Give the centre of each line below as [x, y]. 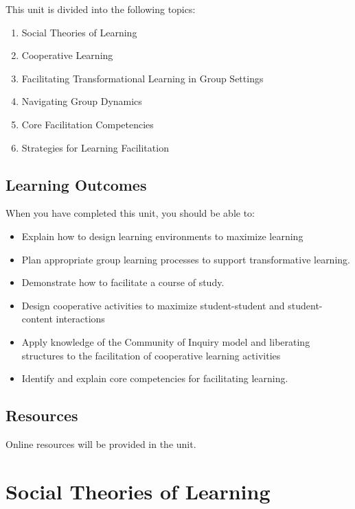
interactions [80, 319]
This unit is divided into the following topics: [101, 9]
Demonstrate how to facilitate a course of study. [123, 282]
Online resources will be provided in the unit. [101, 443]
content [37, 319]
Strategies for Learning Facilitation [95, 147]
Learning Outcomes [76, 184]
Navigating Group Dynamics [82, 101]
